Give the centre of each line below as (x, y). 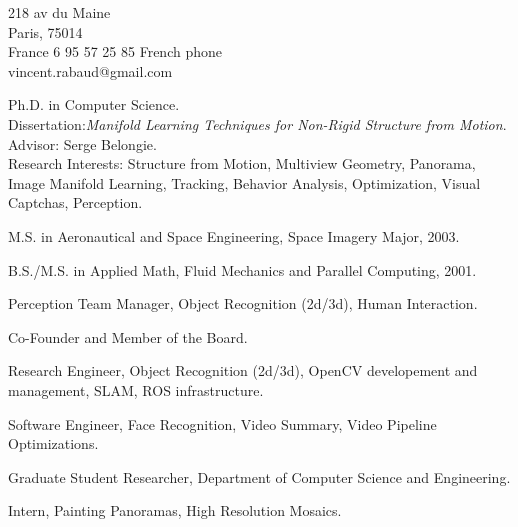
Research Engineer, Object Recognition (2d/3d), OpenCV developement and (243, 370)
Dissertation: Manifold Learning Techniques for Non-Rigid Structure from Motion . (257, 123)
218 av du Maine (59, 12)
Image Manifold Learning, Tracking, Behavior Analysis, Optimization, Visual (244, 182)
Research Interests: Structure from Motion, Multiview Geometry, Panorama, (242, 163)
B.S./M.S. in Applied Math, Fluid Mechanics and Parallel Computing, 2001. (242, 269)
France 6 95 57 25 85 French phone (115, 51)
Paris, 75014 (45, 31)
